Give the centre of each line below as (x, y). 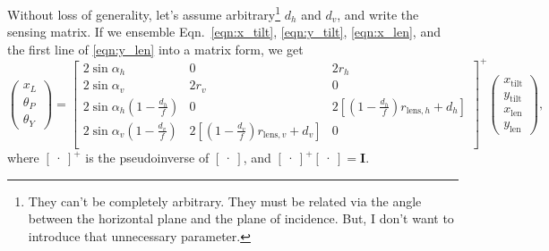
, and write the (378, 14)
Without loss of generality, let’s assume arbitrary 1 (144, 13)
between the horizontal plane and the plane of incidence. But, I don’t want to (241, 218)
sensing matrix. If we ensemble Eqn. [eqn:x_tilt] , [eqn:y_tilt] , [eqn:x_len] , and (224, 32)
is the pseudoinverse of (147, 157)
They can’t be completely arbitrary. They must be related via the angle (225, 201)
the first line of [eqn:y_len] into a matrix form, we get (155, 49)
